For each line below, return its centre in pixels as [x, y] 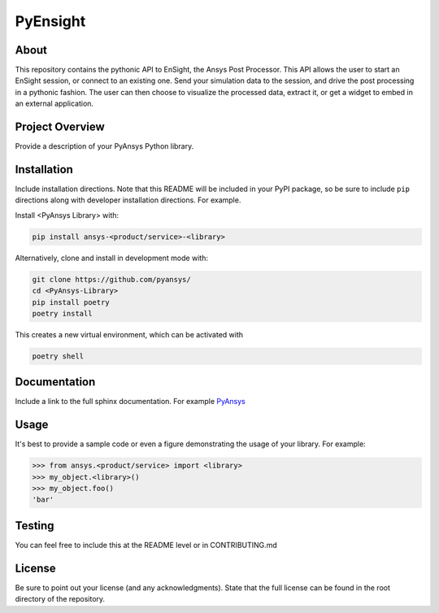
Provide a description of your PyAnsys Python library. [104, 146]
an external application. [54, 104]
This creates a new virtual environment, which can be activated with [129, 334]
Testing [35, 526]
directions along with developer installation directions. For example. [128, 200]
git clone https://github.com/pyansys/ [111, 279]
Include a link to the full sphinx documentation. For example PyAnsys [130, 402]
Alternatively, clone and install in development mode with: [112, 258]
